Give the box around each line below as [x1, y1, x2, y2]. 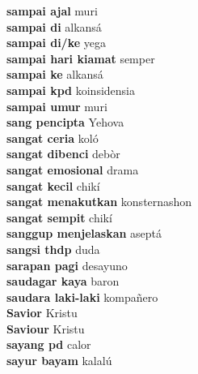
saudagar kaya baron [6, 273, 120, 290]
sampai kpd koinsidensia [6, 81, 135, 98]
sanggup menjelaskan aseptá [6, 225, 162, 242]
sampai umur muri [6, 97, 107, 114]
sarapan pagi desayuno [6, 256, 128, 273]
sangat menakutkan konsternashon [6, 193, 192, 210]
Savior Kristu [6, 304, 78, 321]
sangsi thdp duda [6, 240, 100, 257]
